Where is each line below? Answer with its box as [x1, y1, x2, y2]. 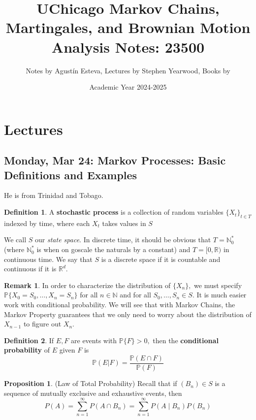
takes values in [102, 218, 146, 228]
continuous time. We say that [4, 254, 93, 264]
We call [4, 234, 27, 245]
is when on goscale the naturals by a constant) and [36, 244, 191, 255]
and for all [120, 290, 151, 300]
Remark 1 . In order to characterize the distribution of [4, 280, 171, 290]
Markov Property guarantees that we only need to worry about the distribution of [4, 309, 252, 319]
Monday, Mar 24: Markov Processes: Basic [4, 153, 226, 168]
